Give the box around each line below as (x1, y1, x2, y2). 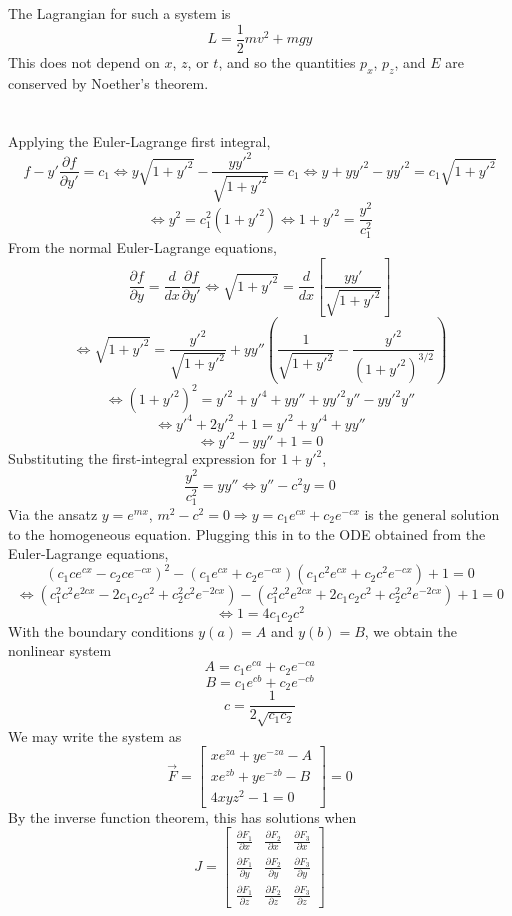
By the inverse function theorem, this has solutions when (8, 806, 357, 827)
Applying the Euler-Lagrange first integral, (8, 131, 271, 152)
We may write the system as (8, 725, 182, 746)
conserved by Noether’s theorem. (8, 72, 209, 93)
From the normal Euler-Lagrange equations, (8, 237, 277, 258)
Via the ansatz (8, 504, 98, 524)
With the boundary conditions (8, 620, 194, 641)
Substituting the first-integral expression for (8, 448, 277, 469)
